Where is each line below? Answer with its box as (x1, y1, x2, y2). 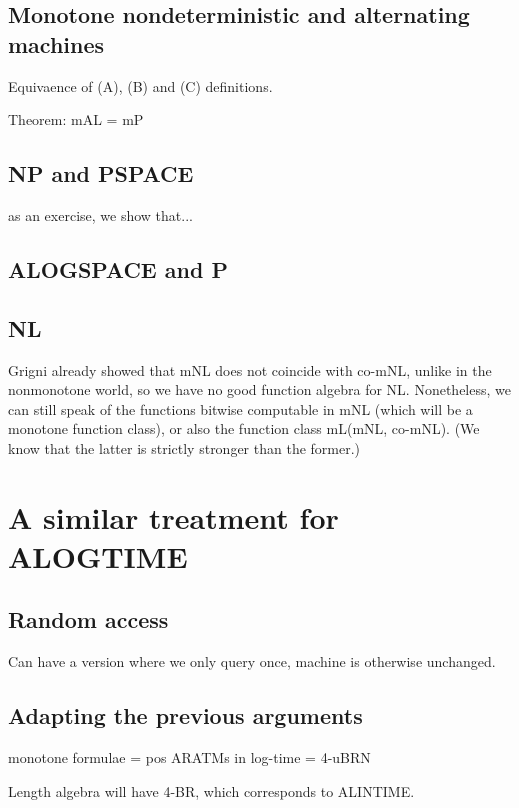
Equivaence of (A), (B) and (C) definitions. (8, 75, 273, 96)
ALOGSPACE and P (8, 253, 228, 284)
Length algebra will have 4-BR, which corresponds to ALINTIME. (8, 780, 415, 801)
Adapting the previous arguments (8, 700, 363, 731)
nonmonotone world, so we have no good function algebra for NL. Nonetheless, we (8, 379, 511, 400)
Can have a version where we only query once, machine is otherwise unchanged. (8, 651, 496, 672)
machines (8, 28, 105, 59)
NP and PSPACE (8, 158, 194, 189)
